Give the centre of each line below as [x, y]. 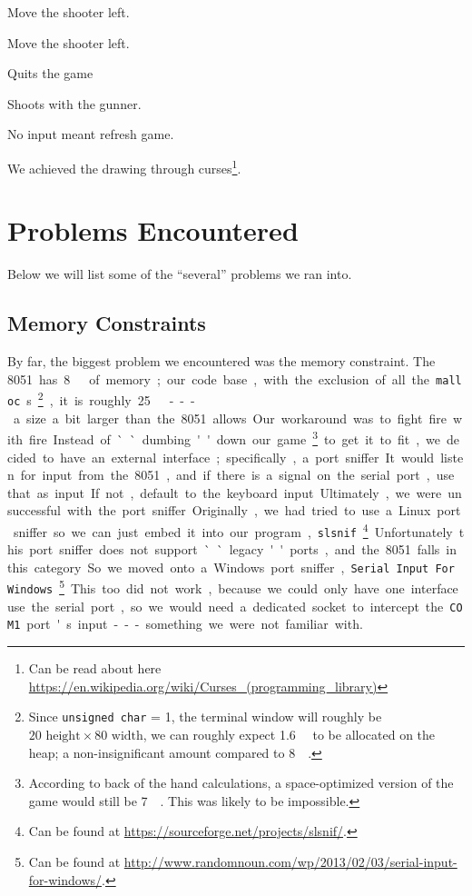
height [63, 736]
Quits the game [50, 73]
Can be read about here [95, 668]
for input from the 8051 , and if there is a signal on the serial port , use [237, 475]
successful [34, 510]
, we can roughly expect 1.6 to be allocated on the [289, 734]
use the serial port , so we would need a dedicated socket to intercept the [226, 606]
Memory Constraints [107, 323]
